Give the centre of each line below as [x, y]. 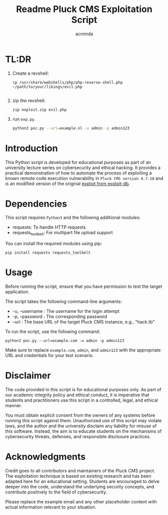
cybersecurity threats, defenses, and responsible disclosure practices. [78, 437]
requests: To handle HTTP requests [49, 227]
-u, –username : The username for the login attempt [66, 311]
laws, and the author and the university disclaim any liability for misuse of [81, 426]
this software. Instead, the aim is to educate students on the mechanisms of [83, 431]
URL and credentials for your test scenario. [49, 356]
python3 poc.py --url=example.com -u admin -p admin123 [65, 341]
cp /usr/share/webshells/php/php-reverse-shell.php [67, 82]
